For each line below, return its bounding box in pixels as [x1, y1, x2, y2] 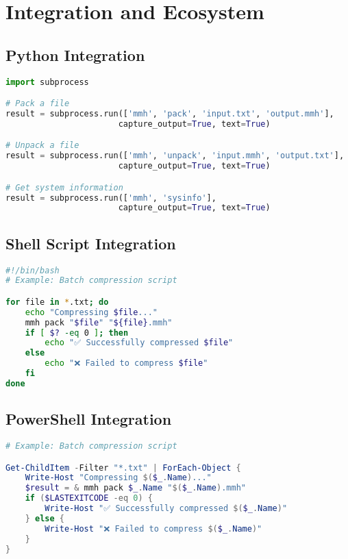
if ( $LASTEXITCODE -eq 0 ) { [25, 493, 153, 504]
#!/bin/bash [5, 265, 60, 275]
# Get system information [5, 182, 123, 192]
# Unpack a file [5, 140, 79, 151]
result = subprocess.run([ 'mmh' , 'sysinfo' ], [5, 192, 216, 203]
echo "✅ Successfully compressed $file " [45, 338, 234, 348]
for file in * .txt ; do [5, 297, 109, 307]
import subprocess [5, 77, 89, 87]
